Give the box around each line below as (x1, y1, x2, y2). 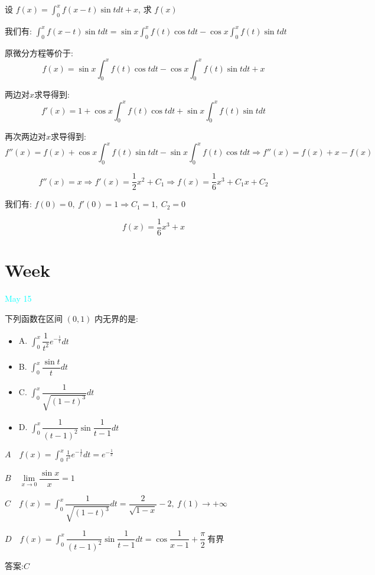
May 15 (5, 292, 32, 305)
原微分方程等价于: (5, 46, 73, 59)
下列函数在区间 (5, 312, 63, 324)
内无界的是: (94, 312, 138, 324)
